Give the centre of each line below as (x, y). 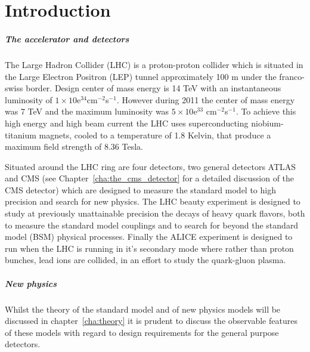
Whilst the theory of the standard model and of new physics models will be (143, 309)
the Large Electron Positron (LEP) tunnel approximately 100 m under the (141, 76)
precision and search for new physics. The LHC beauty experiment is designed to (153, 201)
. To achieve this (266, 111)
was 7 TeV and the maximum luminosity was (87, 111)
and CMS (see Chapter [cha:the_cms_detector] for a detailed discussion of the (150, 178)
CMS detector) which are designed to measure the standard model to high (140, 189)
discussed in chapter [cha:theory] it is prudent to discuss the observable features (151, 321)
